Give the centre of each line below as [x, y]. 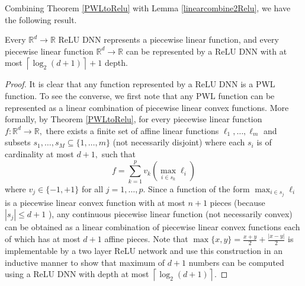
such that [119, 153]
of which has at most [43, 239]
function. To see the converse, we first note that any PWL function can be [140, 95]
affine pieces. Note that [146, 239]
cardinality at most [39, 153]
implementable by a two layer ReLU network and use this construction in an [144, 251]
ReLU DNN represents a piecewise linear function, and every [168, 39]
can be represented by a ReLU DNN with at [206, 51]
